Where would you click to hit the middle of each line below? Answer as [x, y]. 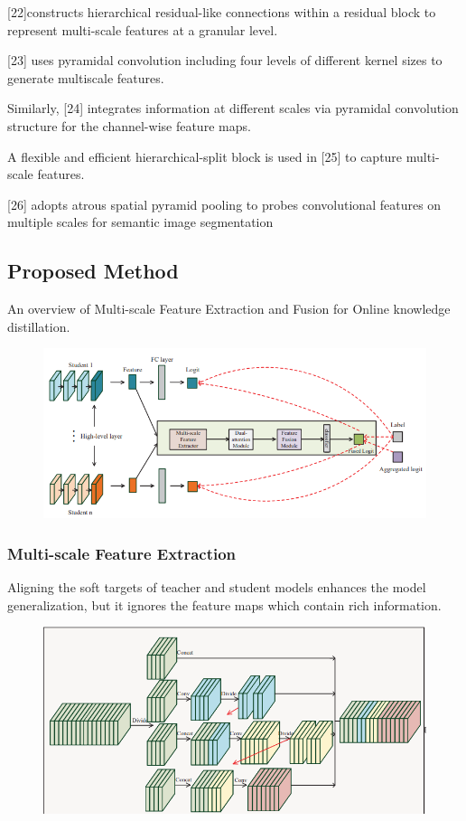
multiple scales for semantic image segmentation [140, 222]
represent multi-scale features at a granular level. [143, 29]
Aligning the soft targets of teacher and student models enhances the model [217, 587]
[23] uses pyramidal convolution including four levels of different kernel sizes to [225, 60]
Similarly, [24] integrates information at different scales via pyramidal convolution [233, 108]
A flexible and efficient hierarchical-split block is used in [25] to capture [205, 156]
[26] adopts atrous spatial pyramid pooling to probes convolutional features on [224, 204]
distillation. [39, 326]
